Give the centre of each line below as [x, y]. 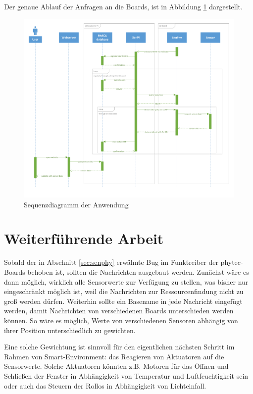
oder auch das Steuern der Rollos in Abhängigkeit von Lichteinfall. [105, 385]
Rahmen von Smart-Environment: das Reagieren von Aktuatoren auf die [114, 356]
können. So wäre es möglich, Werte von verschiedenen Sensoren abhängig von [121, 320]
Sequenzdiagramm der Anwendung [76, 204]
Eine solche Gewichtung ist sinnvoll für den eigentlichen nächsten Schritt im [119, 347]
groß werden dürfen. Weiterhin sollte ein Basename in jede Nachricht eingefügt [123, 301]
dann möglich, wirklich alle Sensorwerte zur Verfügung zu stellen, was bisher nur [126, 281]
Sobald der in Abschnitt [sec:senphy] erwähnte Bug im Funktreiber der [111, 262]
